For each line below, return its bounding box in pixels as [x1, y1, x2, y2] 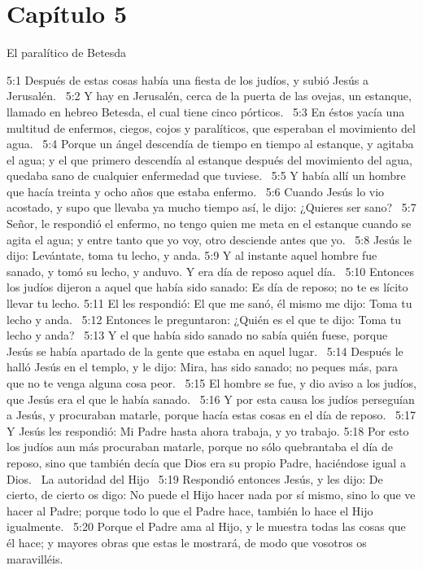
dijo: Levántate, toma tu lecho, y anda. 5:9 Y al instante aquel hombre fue [7, 247, 377, 264]
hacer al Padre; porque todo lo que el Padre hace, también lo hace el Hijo [7, 502, 373, 519]
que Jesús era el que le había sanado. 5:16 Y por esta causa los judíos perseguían [7, 390, 415, 407]
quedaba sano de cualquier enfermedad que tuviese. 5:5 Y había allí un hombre [7, 167, 406, 184]
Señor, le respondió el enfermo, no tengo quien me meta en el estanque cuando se [7, 215, 412, 232]
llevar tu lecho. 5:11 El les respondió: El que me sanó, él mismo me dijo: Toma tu [7, 295, 412, 312]
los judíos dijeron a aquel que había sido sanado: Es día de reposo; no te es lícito [7, 278, 408, 296]
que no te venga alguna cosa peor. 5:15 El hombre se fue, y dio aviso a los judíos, [7, 375, 416, 391]
